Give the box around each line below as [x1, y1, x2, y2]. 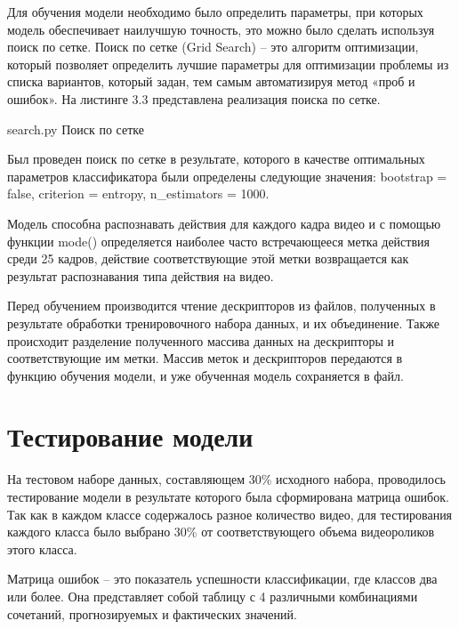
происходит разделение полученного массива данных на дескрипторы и [7, 331, 395, 350]
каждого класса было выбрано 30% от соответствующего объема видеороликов [7, 522, 435, 541]
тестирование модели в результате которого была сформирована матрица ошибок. [7, 488, 449, 505]
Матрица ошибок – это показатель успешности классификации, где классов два [7, 569, 438, 588]
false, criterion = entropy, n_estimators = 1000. [7, 184, 270, 203]
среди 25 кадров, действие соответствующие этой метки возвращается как [7, 249, 409, 268]
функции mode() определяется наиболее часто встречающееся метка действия [7, 231, 430, 250]
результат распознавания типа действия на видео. [7, 266, 274, 285]
